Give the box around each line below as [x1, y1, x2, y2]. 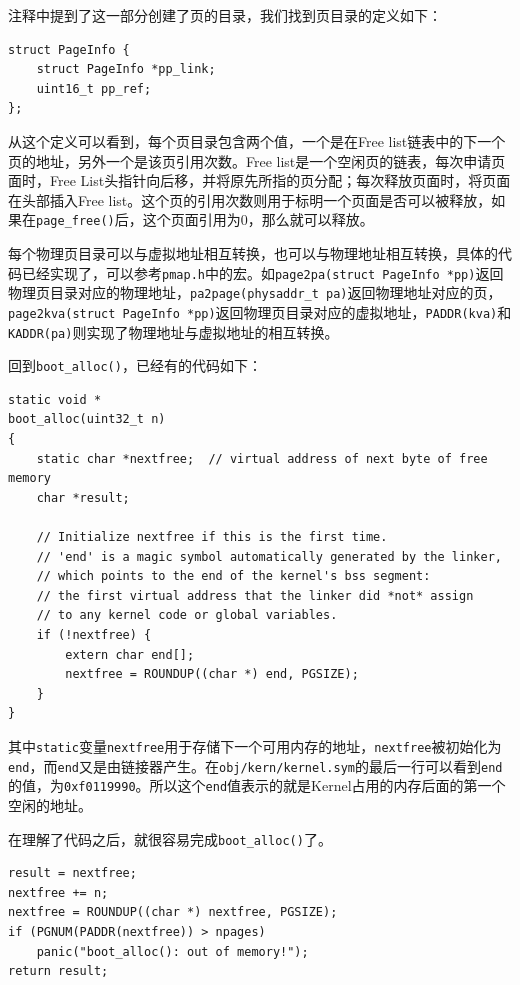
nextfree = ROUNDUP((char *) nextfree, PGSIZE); [8, 905, 338, 920]
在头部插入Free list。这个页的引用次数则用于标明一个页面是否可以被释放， [8, 189, 492, 210]
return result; [8, 964, 109, 979]
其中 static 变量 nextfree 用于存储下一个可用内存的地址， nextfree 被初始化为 [8, 735, 502, 756]
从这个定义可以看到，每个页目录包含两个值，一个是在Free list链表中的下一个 [8, 130, 506, 151]
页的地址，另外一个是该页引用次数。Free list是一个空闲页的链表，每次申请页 [8, 150, 506, 171]
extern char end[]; [65, 647, 195, 662]
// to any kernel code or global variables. [36, 608, 338, 623]
